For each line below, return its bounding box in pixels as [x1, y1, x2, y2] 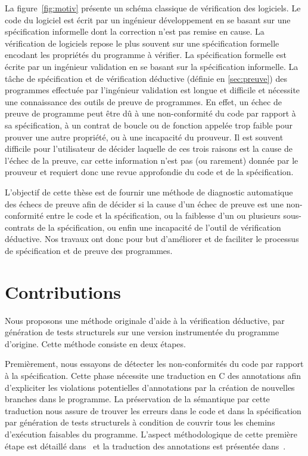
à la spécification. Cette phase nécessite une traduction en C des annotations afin [5, 369, 301, 381]
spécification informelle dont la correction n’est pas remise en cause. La [5, 25, 265, 38]
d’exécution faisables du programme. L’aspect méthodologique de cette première [5, 427, 297, 440]
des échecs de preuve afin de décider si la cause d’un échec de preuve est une [5, 197, 284, 210]
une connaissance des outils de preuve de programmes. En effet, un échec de [5, 95, 282, 108]
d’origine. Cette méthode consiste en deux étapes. [5, 337, 186, 350]
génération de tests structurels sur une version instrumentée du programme [5, 326, 279, 338]
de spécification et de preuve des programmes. [5, 244, 173, 256]
